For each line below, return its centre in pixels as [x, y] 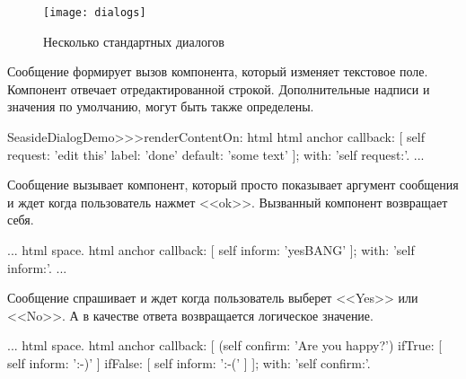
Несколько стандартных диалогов [134, 41]
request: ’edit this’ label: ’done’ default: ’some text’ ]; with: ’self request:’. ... [216, 154]
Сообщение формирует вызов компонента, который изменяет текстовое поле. [218, 71]
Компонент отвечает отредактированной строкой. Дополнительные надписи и [219, 88]
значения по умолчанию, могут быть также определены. [161, 106]
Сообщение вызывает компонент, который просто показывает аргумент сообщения [233, 185]
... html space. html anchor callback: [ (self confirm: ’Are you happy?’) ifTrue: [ [225, 345]
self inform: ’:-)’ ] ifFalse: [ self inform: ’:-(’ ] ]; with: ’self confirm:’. [189, 362]
